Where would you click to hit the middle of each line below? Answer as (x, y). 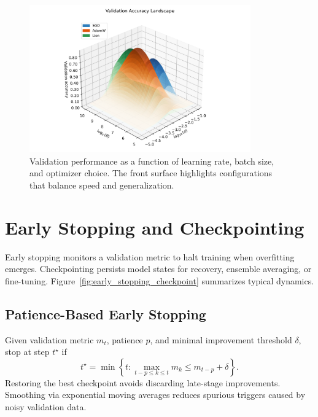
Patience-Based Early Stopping (106, 314)
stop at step (27, 352)
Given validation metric (49, 339)
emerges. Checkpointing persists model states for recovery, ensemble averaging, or (158, 269)
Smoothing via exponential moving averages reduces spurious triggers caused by (155, 395)
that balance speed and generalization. (102, 185)
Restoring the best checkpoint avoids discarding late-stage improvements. (143, 382)
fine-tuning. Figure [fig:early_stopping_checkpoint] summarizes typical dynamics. (160, 280)
